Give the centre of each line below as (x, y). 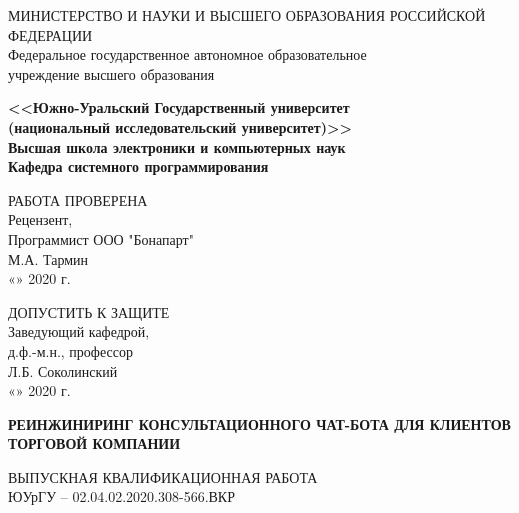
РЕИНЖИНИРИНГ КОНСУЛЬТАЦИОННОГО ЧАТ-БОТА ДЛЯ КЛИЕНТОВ (259, 423)
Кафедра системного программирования (138, 166)
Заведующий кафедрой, (79, 331)
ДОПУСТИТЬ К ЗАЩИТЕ (89, 311)
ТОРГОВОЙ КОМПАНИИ (94, 443)
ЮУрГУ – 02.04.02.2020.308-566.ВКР (121, 496)
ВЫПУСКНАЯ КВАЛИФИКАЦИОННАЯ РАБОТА (163, 476)
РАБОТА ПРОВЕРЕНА (78, 199)
